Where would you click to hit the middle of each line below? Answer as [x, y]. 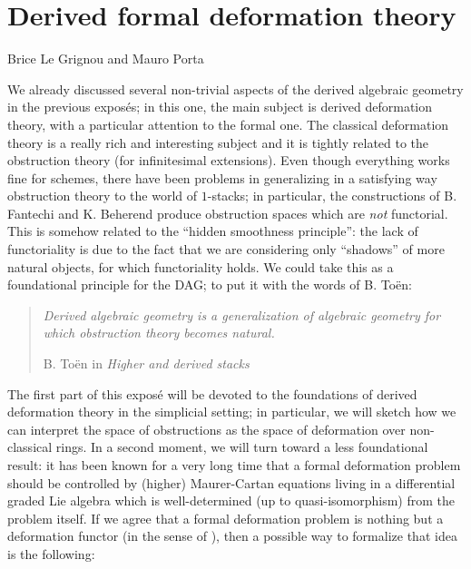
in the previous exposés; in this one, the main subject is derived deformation [220, 107]
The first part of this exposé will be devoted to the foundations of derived [212, 393]
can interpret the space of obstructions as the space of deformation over [206, 429]
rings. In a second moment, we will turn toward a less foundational [242, 447]
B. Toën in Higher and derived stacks [146, 363]
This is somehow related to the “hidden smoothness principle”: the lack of [213, 231]
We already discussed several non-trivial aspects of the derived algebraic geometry [235, 88]
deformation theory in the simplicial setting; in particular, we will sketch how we [232, 412]
